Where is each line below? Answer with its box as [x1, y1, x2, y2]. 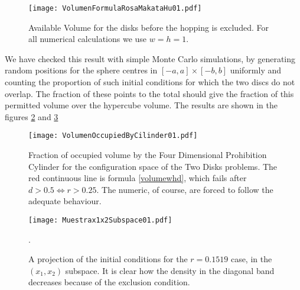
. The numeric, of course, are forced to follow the [96, 183, 273, 195]
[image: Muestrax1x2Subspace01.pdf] [28, 216, 172, 225]
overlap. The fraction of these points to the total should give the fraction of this [5, 87, 294, 99]
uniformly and [230, 64, 282, 76]
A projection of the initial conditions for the [28, 253, 188, 265]
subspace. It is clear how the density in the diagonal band [65, 264, 275, 276]
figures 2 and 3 [5, 110, 58, 123]
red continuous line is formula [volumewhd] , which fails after [28, 172, 247, 184]
